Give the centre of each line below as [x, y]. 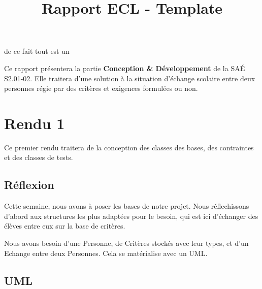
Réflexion [29, 185]
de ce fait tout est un [37, 51]
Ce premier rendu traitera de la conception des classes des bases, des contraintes [129, 147]
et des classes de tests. [39, 157]
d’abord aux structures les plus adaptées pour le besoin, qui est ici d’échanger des [131, 216]
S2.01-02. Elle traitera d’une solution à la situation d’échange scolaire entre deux [130, 78]
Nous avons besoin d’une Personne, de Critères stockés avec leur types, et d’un [126, 243]
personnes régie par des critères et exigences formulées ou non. [101, 88]
